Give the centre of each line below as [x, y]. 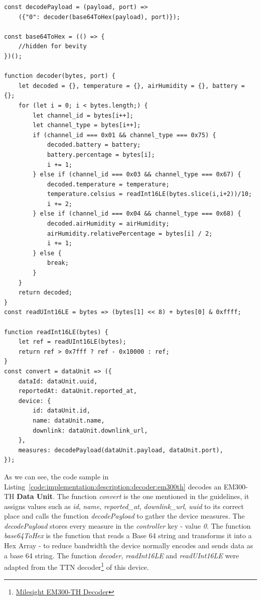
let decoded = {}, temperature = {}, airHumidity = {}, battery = [132, 86]
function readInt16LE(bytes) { [56, 332]
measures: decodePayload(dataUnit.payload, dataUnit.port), [121, 450]
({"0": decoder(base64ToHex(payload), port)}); [99, 17]
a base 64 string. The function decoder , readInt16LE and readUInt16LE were [122, 555]
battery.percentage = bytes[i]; [101, 155]
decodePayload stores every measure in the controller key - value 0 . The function [127, 525]
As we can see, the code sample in [56, 476]
